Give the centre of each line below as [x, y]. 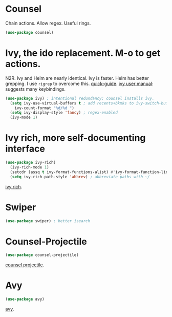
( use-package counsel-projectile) [42, 255]
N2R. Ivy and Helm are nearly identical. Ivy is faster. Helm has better [77, 78]
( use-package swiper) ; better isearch [48, 221]
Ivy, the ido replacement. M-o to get [83, 53]
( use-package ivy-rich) [31, 163]
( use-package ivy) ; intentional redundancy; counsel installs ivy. [80, 98]
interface [25, 149]
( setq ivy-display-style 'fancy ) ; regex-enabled [64, 113]
